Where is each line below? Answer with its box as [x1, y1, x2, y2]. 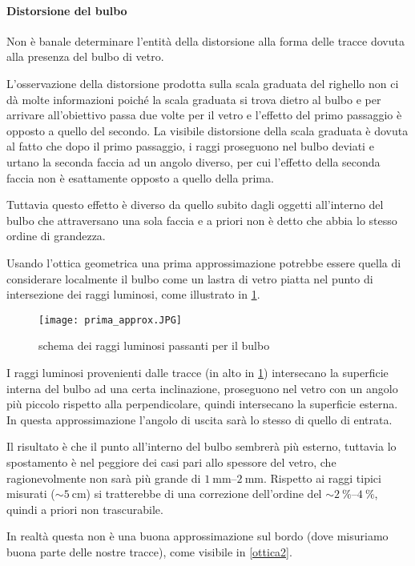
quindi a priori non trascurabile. [6, 500, 163, 517]
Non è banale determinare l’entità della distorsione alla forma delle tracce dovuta [6, 32, 405, 49]
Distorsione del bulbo [6, 2, 127, 18]
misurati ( [6, 485, 55, 502]
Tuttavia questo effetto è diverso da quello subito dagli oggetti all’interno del [6, 196, 384, 213]
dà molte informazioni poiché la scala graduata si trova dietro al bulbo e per [6, 90, 381, 107]
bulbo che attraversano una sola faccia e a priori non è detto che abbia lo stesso [6, 211, 397, 228]
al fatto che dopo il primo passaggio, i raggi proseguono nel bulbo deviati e [6, 138, 374, 155]
